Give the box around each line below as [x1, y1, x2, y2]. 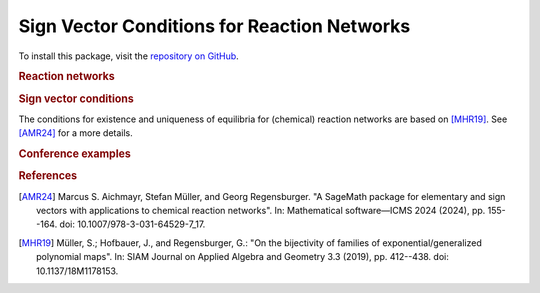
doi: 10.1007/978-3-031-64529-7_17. [59, 218, 206, 230]
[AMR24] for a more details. [18, 127, 134, 139]
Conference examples [18, 147, 132, 161]
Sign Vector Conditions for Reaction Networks [18, 15, 411, 37]
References [18, 169, 78, 183]
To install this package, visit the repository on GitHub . [18, 50, 239, 62]
